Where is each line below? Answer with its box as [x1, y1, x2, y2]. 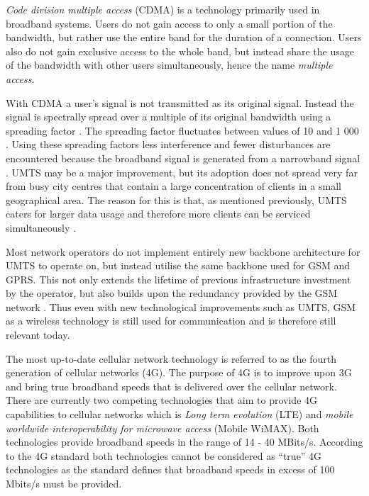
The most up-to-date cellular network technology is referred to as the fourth [6, 351, 336, 366]
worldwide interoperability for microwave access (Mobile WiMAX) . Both [6, 420, 319, 435]
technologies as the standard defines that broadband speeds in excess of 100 [6, 462, 335, 477]
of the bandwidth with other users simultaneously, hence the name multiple [6, 57, 333, 72]
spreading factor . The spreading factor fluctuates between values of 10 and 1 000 [6, 123, 359, 137]
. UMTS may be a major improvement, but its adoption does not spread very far [6, 164, 358, 179]
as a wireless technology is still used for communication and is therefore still [6, 313, 336, 328]
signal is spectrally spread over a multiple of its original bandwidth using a [6, 109, 331, 124]
